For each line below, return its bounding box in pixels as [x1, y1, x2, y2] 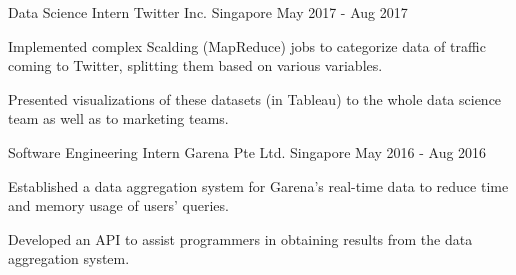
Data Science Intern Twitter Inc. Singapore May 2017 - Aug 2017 [8, 2, 408, 22]
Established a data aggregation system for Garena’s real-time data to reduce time [8, 175, 509, 196]
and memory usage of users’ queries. [8, 195, 229, 216]
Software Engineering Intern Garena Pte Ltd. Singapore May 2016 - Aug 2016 [8, 141, 487, 162]
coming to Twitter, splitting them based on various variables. [8, 55, 383, 76]
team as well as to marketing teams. [8, 108, 229, 129]
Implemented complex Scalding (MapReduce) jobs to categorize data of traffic [8, 35, 486, 56]
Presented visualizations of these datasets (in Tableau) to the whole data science [8, 88, 502, 109]
